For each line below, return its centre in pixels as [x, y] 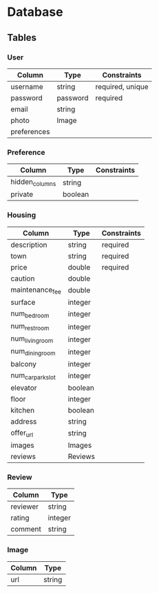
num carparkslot [33, 376]
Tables [22, 38]
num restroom [30, 327]
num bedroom [30, 314]
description [29, 245]
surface [23, 302]
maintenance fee [36, 290]
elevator [24, 388]
